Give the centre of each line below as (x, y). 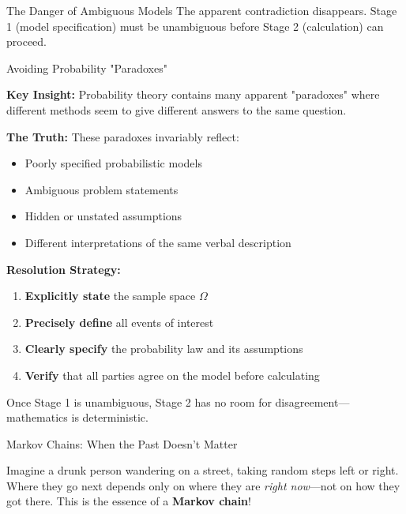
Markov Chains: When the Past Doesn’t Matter (122, 443)
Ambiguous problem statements (101, 189)
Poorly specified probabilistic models (113, 163)
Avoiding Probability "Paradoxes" (87, 68)
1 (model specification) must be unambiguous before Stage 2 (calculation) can (195, 26)
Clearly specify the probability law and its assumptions (164, 349)
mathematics (37, 417)
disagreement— (312, 401)
